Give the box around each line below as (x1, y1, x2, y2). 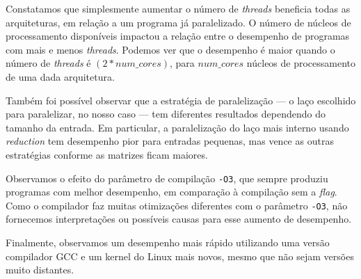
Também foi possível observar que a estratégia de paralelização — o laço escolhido (6, 93, 356, 107)
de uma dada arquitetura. (6, 69, 115, 83)
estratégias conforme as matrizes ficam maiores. (6, 147, 208, 161)
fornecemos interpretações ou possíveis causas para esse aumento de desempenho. (6, 212, 352, 226)
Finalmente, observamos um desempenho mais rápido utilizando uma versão (6, 235, 330, 250)
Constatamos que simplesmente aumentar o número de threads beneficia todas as (6, 1, 351, 15)
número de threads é (6, 56, 91, 70)
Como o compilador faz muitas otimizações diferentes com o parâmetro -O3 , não (6, 198, 348, 212)
